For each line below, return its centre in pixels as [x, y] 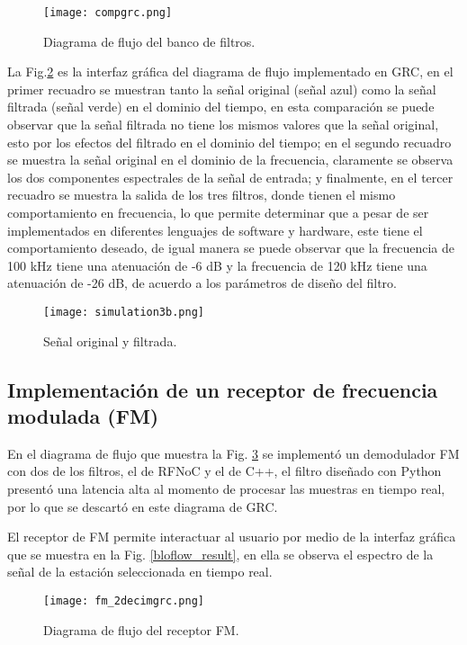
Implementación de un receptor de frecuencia [223, 389]
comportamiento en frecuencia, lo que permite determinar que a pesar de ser [218, 212]
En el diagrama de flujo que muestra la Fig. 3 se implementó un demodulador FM [233, 453]
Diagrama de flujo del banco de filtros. [149, 41]
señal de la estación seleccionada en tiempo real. [140, 572]
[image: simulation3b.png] [124, 312]
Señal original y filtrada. [110, 340]
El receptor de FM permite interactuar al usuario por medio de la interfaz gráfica [232, 537]
